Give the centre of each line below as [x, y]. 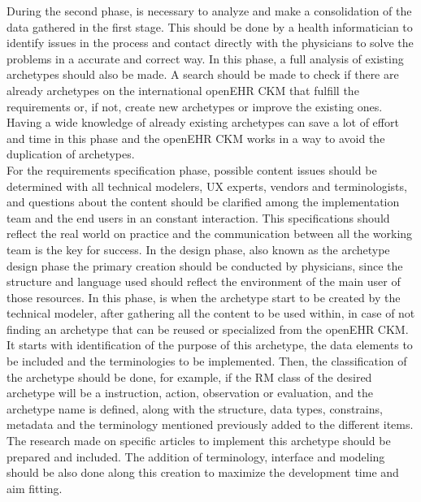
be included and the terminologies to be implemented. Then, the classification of [207, 361]
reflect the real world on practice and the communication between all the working [210, 234]
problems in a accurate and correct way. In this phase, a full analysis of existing [205, 58]
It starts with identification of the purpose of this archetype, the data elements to [210, 345]
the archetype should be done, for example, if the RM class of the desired [189, 376]
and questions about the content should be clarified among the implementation [203, 202]
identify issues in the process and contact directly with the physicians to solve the [210, 43]
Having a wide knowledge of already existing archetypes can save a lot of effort [203, 122]
